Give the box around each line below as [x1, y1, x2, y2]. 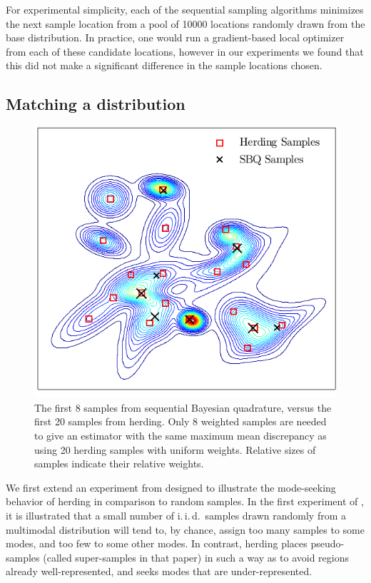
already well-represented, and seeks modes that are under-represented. [6, 564, 312, 579]
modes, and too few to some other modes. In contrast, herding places [6, 536, 308, 551]
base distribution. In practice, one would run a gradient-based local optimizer [6, 30, 345, 45]
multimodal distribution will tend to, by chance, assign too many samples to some [6, 522, 365, 537]
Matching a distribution [6, 93, 185, 115]
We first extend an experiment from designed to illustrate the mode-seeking [6, 480, 336, 495]
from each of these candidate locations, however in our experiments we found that [6, 44, 364, 59]
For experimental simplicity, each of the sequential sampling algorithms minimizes [6, 2, 364, 16]
